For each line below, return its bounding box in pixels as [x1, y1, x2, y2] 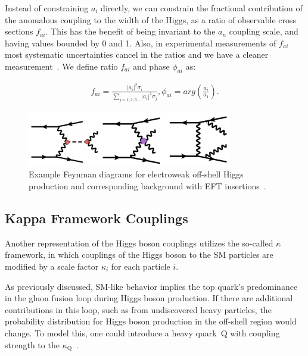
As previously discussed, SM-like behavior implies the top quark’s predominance [5, 280, 298, 292]
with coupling [230, 327, 280, 339]
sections [5, 25, 33, 38]
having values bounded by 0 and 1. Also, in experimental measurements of [5, 36, 276, 49]
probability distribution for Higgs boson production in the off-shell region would [5, 315, 297, 327]
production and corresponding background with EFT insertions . [29, 180, 266, 192]
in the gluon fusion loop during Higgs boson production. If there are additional [5, 292, 293, 304]
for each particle [111, 260, 170, 273]
